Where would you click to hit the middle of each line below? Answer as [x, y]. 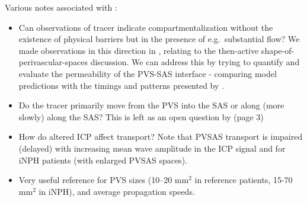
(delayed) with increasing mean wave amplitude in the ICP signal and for [152, 148]
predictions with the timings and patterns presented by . [121, 85]
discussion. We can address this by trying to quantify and [195, 62]
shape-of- [278, 50]
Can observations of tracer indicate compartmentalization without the [146, 27]
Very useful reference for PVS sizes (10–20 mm [104, 180]
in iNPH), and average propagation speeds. [117, 191]
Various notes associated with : [61, 7]
